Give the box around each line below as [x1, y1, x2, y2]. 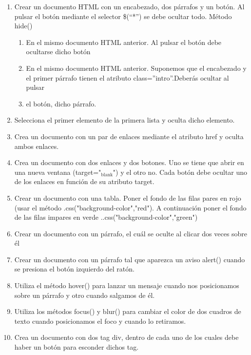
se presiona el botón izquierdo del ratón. [14, 264, 135, 274]
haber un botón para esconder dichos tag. [14, 342, 139, 352]
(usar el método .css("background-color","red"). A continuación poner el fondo [14, 202, 247, 212]
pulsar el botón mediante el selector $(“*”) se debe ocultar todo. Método [14, 11, 232, 21]
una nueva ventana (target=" [14, 167, 101, 177]
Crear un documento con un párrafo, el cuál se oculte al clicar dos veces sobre [14, 228, 248, 238]
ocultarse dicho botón [26, 46, 91, 57]
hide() [14, 21, 33, 31]
